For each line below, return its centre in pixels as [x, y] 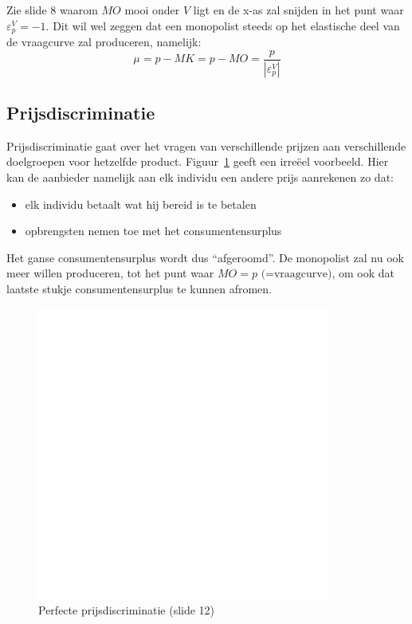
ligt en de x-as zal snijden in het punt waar [298, 10]
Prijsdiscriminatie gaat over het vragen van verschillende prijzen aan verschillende [206, 145]
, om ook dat [363, 273]
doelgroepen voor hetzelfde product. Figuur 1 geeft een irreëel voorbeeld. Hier [198, 161]
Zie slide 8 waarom [52, 10]
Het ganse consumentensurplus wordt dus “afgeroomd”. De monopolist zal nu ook [205, 257]
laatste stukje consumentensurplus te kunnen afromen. [139, 288]
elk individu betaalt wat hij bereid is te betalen [141, 204]
